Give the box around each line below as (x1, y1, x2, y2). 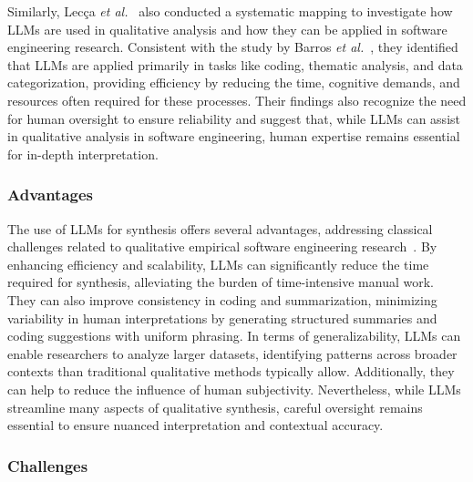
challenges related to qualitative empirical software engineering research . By (7, 237, 437, 256)
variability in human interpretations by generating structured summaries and (7, 308, 437, 327)
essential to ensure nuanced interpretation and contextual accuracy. (7, 415, 384, 435)
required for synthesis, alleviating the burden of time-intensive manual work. (7, 272, 434, 292)
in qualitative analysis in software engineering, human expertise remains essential (7, 127, 460, 146)
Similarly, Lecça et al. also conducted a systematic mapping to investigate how (7, 2, 453, 20)
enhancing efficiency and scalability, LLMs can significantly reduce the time (7, 254, 429, 273)
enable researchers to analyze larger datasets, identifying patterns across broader (7, 344, 458, 363)
